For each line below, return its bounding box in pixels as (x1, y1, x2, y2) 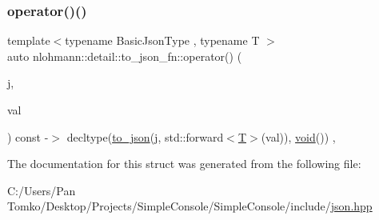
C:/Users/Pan (7, 182, 76, 198)
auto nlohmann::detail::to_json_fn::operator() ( (7, 47, 242, 64)
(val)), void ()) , (261, 128, 336, 145)
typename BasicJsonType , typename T (65, 32, 260, 49)
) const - (7, 128, 49, 145)
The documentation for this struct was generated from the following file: (7, 155, 361, 172)
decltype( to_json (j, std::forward (66, 128, 224, 145)
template (7, 32, 50, 49)
